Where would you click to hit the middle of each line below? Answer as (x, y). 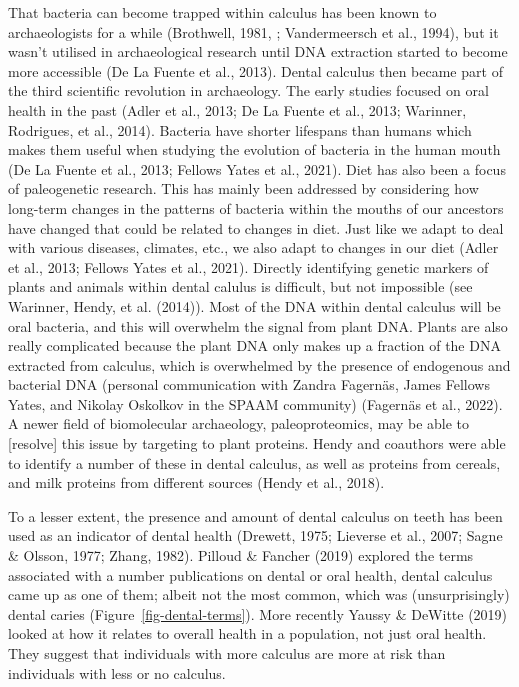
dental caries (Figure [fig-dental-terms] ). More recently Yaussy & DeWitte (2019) (258, 613)
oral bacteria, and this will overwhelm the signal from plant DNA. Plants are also (258, 325)
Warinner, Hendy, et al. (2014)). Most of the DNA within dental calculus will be (254, 305)
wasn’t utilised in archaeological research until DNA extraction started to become (258, 51)
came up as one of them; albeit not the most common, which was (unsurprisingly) (259, 594)
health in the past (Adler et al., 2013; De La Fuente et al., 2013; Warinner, (237, 109)
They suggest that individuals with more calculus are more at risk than (227, 653)
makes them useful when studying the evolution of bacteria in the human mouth (254, 149)
